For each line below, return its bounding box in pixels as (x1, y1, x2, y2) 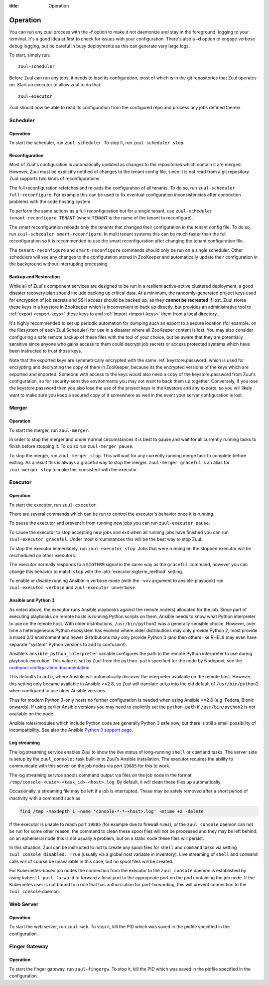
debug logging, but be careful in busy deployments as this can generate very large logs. (9, 43, 190, 49)
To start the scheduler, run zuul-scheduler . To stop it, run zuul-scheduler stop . (9, 140, 185, 146)
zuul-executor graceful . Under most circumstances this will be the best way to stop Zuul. (9, 536, 203, 542)
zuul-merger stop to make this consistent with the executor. (9, 466, 138, 472)
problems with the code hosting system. (9, 198, 92, 204)
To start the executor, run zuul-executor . (9, 502, 98, 508)
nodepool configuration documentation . (9, 664, 91, 670)
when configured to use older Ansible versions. (9, 688, 107, 694)
